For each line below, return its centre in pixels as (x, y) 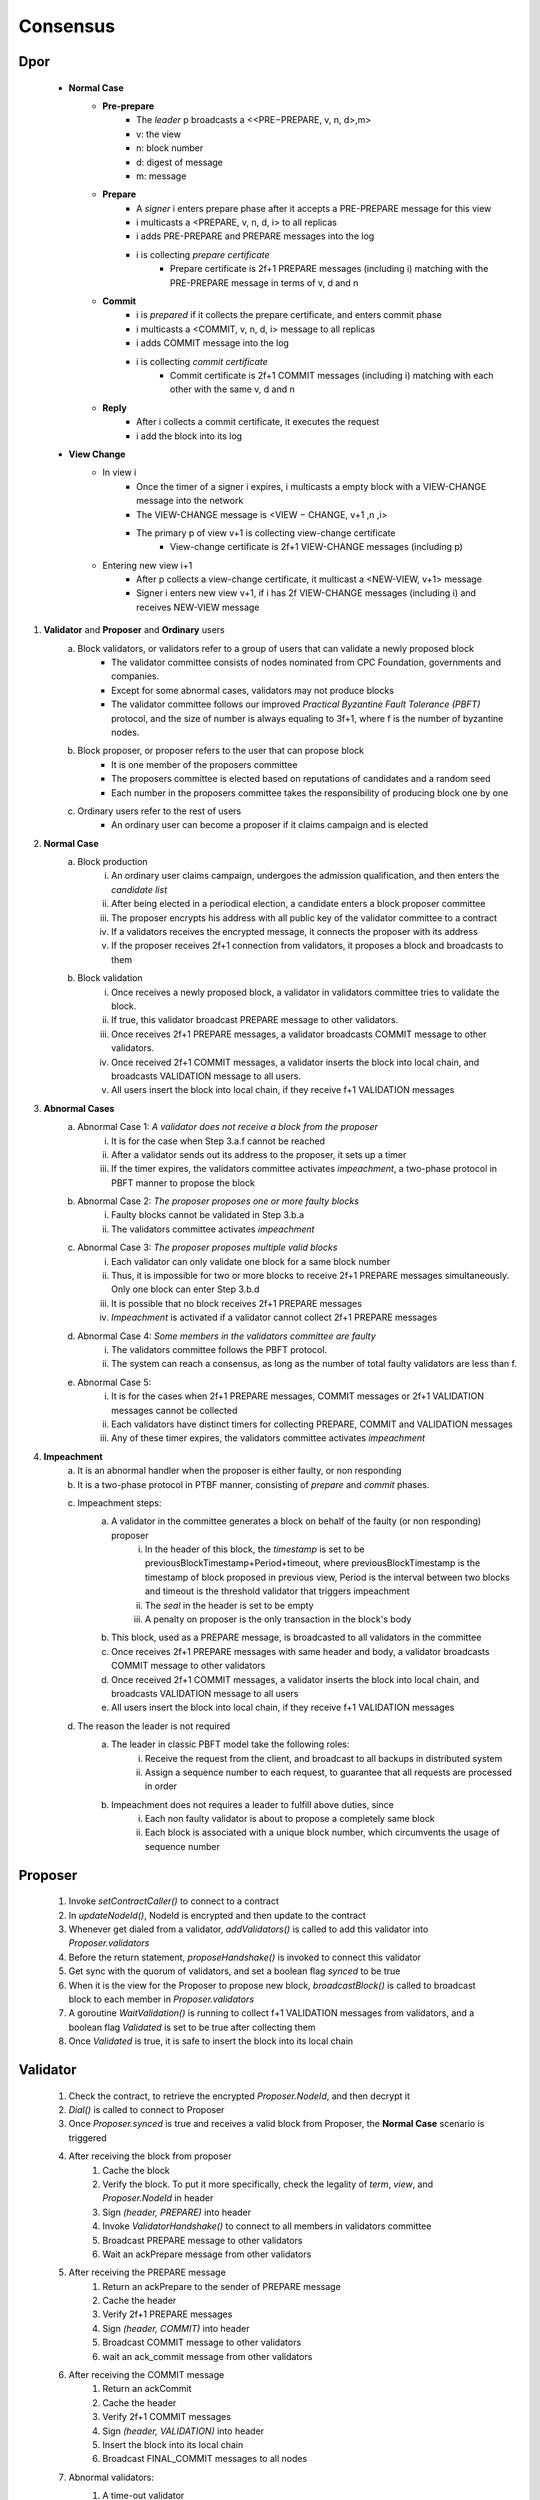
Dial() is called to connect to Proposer (146, 2109)
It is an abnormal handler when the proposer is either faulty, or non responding (239, 1471)
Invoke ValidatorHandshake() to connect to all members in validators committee (267, 2226)
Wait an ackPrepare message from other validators (207, 2254)
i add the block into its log (189, 436)
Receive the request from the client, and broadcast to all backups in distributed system (324, 1758)
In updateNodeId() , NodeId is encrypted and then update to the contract (217, 1915)
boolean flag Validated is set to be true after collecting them (192, 2027)
